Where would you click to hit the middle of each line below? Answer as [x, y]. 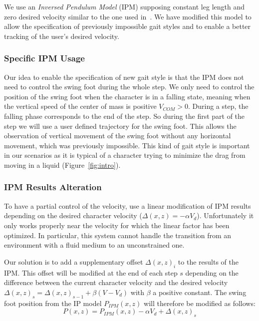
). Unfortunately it [225, 215]
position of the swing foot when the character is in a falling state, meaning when [127, 96]
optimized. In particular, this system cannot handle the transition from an [118, 235]
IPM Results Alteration [53, 187]
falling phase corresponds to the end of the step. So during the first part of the [125, 116]
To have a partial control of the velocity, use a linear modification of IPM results [128, 205]
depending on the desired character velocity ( [73, 215]
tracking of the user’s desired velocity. [62, 36]
